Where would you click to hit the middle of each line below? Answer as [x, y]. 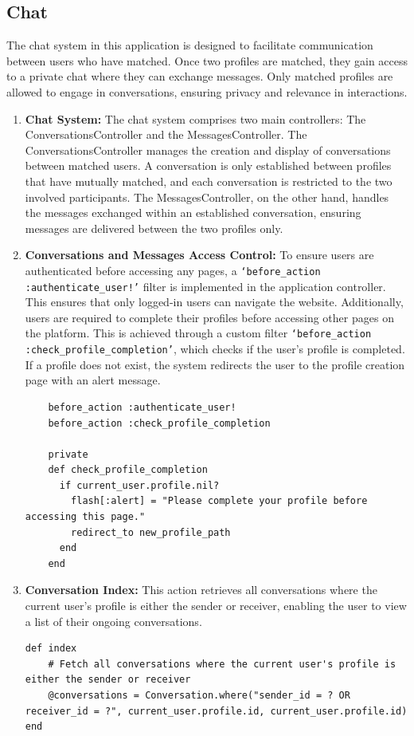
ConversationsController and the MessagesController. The [166, 134]
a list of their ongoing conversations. [113, 621]
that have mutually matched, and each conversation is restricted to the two [209, 181]
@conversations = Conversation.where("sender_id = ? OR [199, 696]
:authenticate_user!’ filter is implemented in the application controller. [205, 286]
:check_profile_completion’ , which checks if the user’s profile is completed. [215, 349]
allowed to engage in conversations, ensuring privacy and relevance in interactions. [207, 91]
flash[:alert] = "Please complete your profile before [219, 501]
